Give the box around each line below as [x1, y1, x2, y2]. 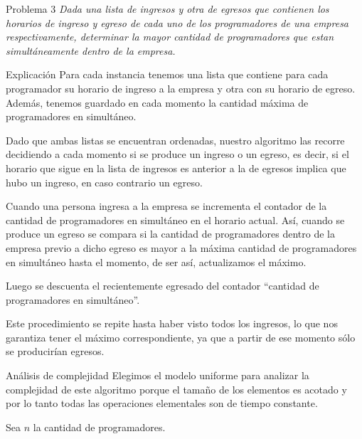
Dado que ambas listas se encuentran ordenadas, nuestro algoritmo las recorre [6, 132, 345, 147]
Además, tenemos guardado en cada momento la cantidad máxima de [6, 95, 309, 110]
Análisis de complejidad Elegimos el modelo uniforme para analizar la [6, 368, 309, 383]
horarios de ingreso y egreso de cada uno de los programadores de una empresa [6, 15, 349, 30]
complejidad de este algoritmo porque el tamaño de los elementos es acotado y [6, 381, 347, 396]
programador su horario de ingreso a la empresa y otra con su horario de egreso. [6, 80, 356, 95]
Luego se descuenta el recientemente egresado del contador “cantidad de [6, 278, 319, 293]
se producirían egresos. [6, 344, 105, 359]
